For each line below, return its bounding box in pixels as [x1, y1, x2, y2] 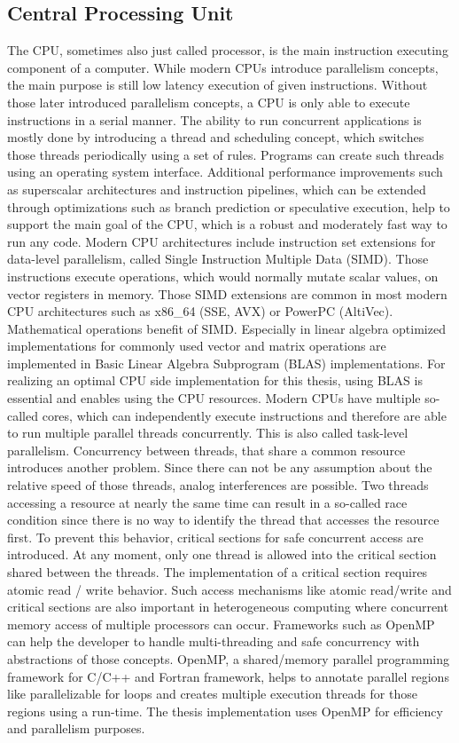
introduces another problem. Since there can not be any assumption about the [7, 458, 432, 477]
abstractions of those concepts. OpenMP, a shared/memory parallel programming [7, 649, 449, 668]
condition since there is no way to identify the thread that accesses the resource [7, 510, 440, 529]
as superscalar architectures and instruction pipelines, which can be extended [7, 179, 426, 198]
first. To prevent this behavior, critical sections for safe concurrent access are [7, 527, 424, 546]
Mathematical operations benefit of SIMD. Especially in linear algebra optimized [7, 319, 446, 337]
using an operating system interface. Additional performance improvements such [7, 162, 443, 181]
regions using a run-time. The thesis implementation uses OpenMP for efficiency [7, 701, 443, 720]
